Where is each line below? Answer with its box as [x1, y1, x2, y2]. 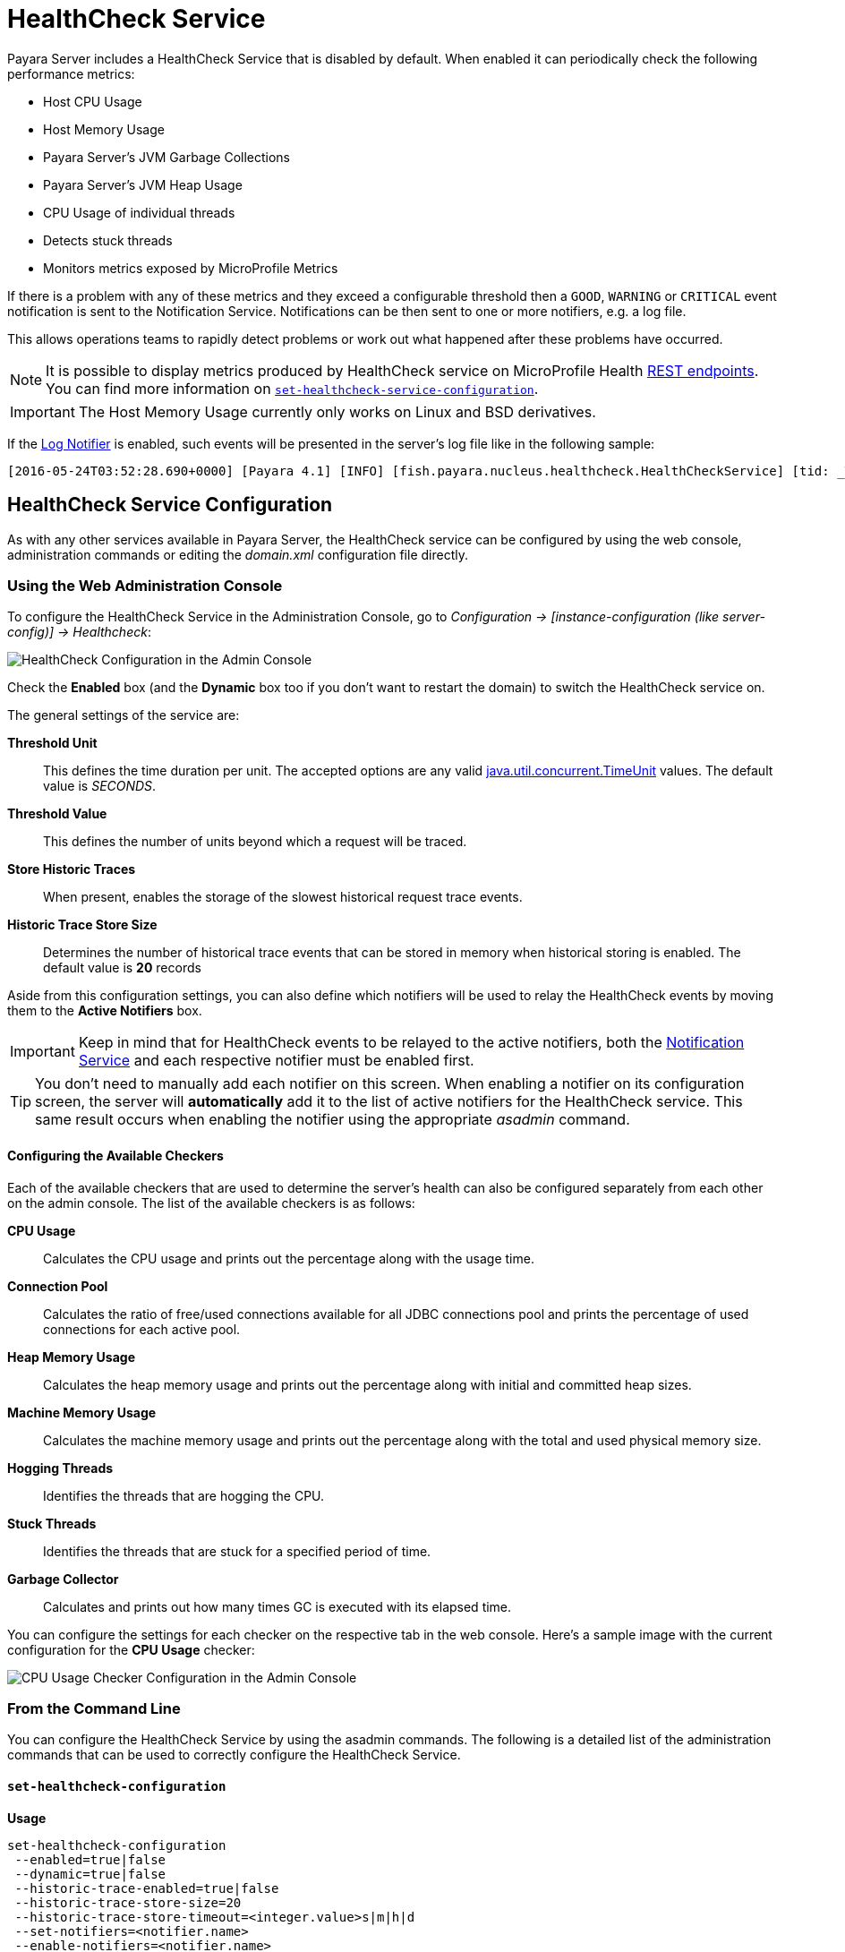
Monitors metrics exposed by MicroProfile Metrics [43, 260, 338, 276]
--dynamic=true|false [14, 1866, 166, 1881]
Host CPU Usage [43, 93, 142, 109]
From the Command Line [7, 1699, 181, 1717]
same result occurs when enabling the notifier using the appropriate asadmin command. [35, 1110, 630, 1129]
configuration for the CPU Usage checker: [7, 1641, 255, 1657]
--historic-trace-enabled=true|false [14, 1880, 279, 1896]
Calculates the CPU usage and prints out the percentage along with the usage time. [43, 1250, 534, 1266]
